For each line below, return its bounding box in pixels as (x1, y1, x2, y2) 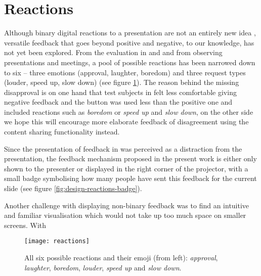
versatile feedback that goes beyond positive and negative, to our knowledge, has (4, 37, 254, 48)
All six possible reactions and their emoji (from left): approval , (24, 252, 218, 263)
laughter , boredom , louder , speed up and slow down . (24, 262, 182, 272)
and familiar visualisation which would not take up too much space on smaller (4, 210, 246, 220)
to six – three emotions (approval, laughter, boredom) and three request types (4, 67, 246, 77)
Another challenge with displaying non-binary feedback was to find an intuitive (4, 200, 249, 210)
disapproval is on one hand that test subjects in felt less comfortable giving (4, 86, 237, 97)
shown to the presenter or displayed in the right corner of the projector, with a (4, 163, 248, 173)
